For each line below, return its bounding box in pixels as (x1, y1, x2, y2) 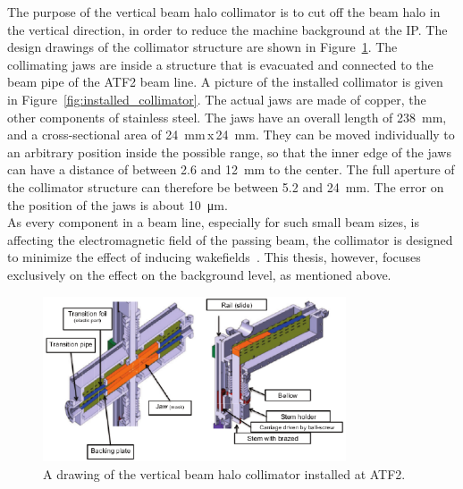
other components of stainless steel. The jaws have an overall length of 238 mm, (7, 107, 447, 126)
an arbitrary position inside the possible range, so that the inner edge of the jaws (7, 142, 451, 161)
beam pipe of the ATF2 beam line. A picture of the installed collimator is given (7, 72, 443, 91)
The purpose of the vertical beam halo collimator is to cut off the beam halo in (7, 3, 441, 21)
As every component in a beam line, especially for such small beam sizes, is (7, 213, 419, 232)
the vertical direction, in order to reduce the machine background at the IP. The (7, 20, 448, 38)
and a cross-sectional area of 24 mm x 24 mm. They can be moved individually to (7, 125, 455, 144)
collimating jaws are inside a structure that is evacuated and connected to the (7, 55, 434, 73)
